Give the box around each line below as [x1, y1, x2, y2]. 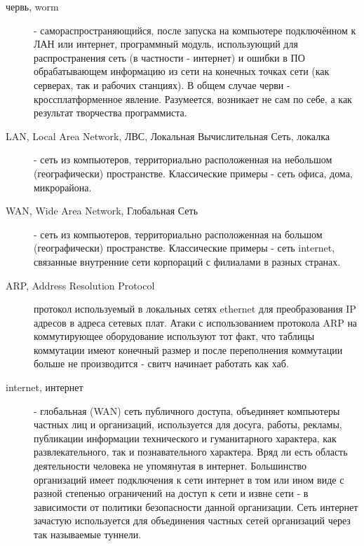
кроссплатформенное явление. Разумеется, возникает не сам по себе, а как [34, 91, 352, 106]
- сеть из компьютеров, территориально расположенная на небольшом [34, 152, 332, 167]
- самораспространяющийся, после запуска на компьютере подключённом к [34, 22, 356, 37]
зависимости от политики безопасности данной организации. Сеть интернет [34, 499, 358, 514]
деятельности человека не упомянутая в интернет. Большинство [34, 458, 307, 473]
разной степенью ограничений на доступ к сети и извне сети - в [34, 486, 309, 500]
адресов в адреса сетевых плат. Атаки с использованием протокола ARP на [34, 315, 358, 329]
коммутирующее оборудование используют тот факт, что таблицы [34, 329, 315, 343]
